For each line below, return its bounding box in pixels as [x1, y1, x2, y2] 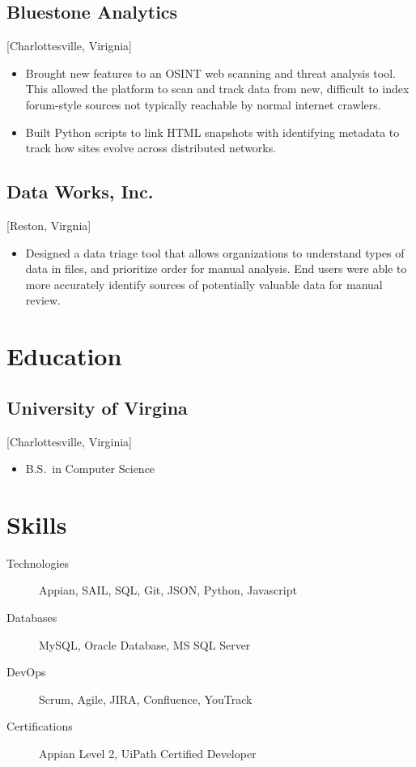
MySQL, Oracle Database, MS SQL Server [39, 636, 251, 653]
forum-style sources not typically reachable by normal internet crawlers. [25, 96, 381, 113]
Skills [6, 507, 67, 540]
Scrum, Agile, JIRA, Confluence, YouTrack [39, 690, 253, 707]
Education [6, 339, 122, 373]
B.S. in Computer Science [25, 460, 155, 477]
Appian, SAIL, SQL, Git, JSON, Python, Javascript [39, 582, 297, 599]
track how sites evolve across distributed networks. [25, 139, 277, 156]
